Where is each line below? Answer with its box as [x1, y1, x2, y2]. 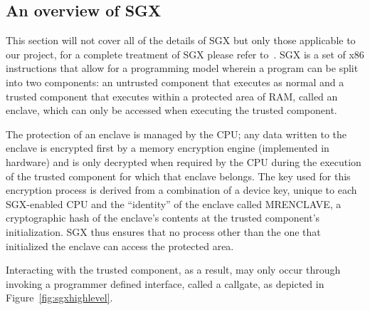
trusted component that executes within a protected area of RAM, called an [6, 88, 338, 103]
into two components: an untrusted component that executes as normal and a [6, 74, 344, 89]
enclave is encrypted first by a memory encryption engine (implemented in [6, 140, 329, 155]
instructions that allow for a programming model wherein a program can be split [6, 61, 359, 76]
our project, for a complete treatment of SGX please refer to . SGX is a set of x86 [6, 46, 364, 61]
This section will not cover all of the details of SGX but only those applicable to [6, 33, 356, 48]
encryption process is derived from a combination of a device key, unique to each [6, 182, 357, 197]
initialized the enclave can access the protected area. [6, 238, 234, 253]
